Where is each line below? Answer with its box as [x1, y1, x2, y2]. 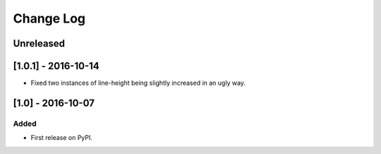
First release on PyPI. [30, 134, 93, 142]
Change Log [13, 11, 86, 26]
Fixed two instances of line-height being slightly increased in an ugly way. [30, 78, 246, 88]
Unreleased [13, 37, 66, 49]
